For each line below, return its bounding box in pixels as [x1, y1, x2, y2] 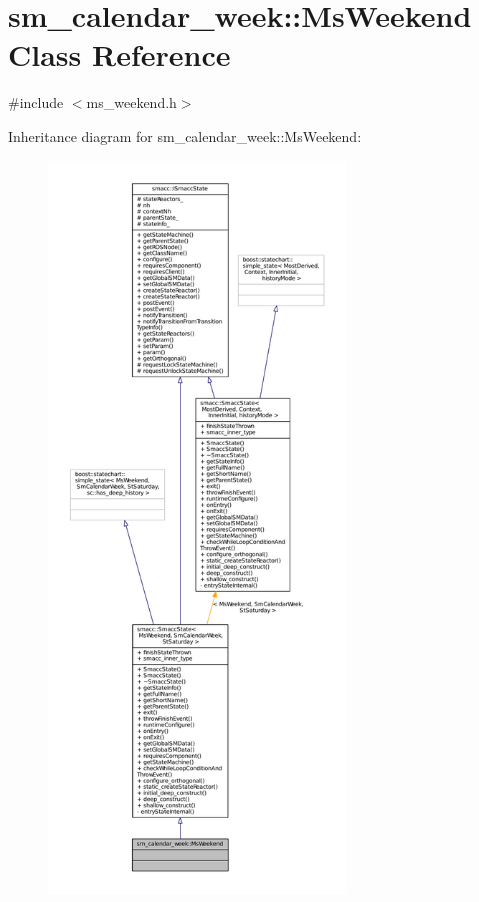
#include [8, 92, 64, 113]
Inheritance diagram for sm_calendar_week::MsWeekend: [8, 125, 362, 146]
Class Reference [8, 34, 231, 75]
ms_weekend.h [86, 92, 177, 113]
